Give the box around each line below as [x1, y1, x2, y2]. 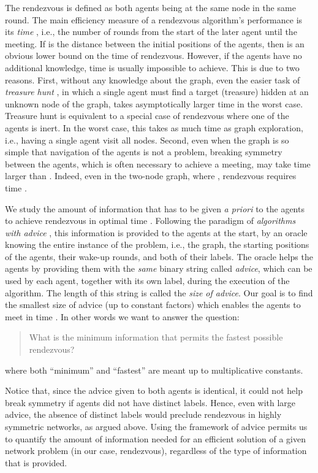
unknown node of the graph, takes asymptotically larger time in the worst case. [5, 97, 303, 110]
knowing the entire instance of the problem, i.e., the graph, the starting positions [5, 238, 309, 251]
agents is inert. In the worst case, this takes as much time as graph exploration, [5, 121, 303, 134]
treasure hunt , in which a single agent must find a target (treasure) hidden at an [5, 85, 309, 98]
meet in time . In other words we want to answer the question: [5, 310, 240, 323]
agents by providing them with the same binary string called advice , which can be [5, 262, 312, 275]
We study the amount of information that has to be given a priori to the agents [5, 202, 305, 215]
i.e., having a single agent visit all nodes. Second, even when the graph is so [5, 133, 289, 146]
